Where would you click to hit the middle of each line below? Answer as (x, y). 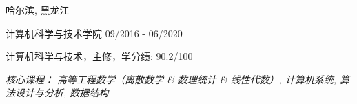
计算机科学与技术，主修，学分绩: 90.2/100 (99, 56)
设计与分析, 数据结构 (62, 93)
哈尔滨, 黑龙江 (38, 10)
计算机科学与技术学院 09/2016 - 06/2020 (94, 33)
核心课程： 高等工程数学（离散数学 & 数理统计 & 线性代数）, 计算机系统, (171, 79)
